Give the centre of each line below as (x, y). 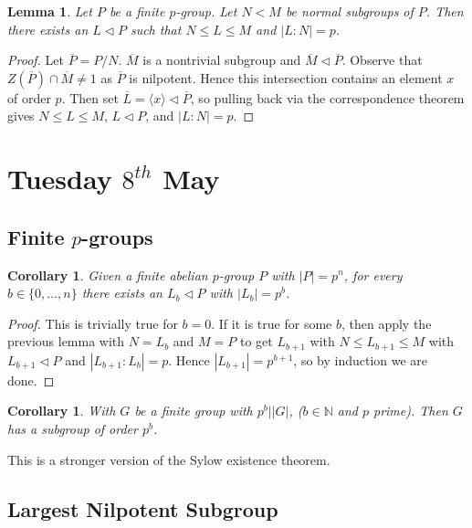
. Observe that (382, 60)
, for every (373, 275)
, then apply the (386, 323)
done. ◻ (31, 380)
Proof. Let (36, 60)
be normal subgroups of (349, 11)
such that (156, 29)
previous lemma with (66, 341)
